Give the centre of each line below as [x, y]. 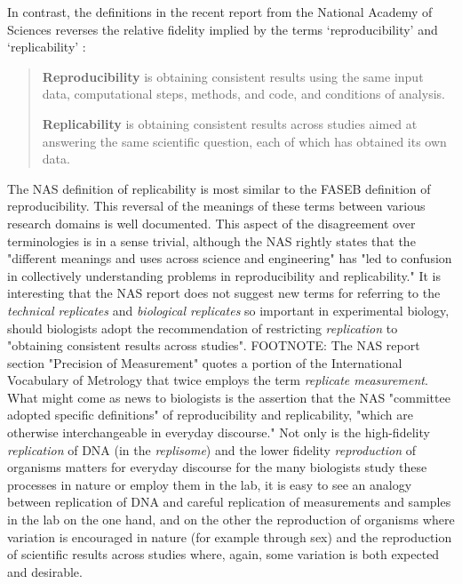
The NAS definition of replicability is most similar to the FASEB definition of [219, 188]
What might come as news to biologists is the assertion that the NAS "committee [229, 397]
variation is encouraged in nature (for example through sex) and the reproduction [230, 536]
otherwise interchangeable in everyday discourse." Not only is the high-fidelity [219, 432]
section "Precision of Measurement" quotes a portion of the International [205, 362]
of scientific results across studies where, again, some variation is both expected [223, 554]
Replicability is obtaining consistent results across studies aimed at [230, 123]
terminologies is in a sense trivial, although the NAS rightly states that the [211, 240]
